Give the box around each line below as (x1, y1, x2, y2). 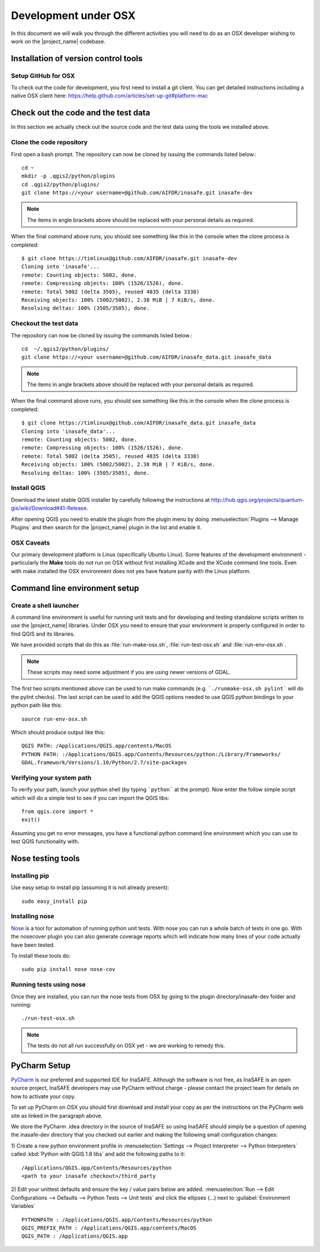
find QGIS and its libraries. (11, 630, 75, 637)
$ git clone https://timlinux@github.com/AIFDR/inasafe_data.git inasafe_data (21, 419, 256, 426)
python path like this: (11, 701, 62, 709)
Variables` (11, 1203, 36, 1210)
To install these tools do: (11, 952, 71, 959)
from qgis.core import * (21, 808, 94, 815)
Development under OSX (11, 9, 136, 22)
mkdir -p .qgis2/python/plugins (21, 173, 116, 179)
